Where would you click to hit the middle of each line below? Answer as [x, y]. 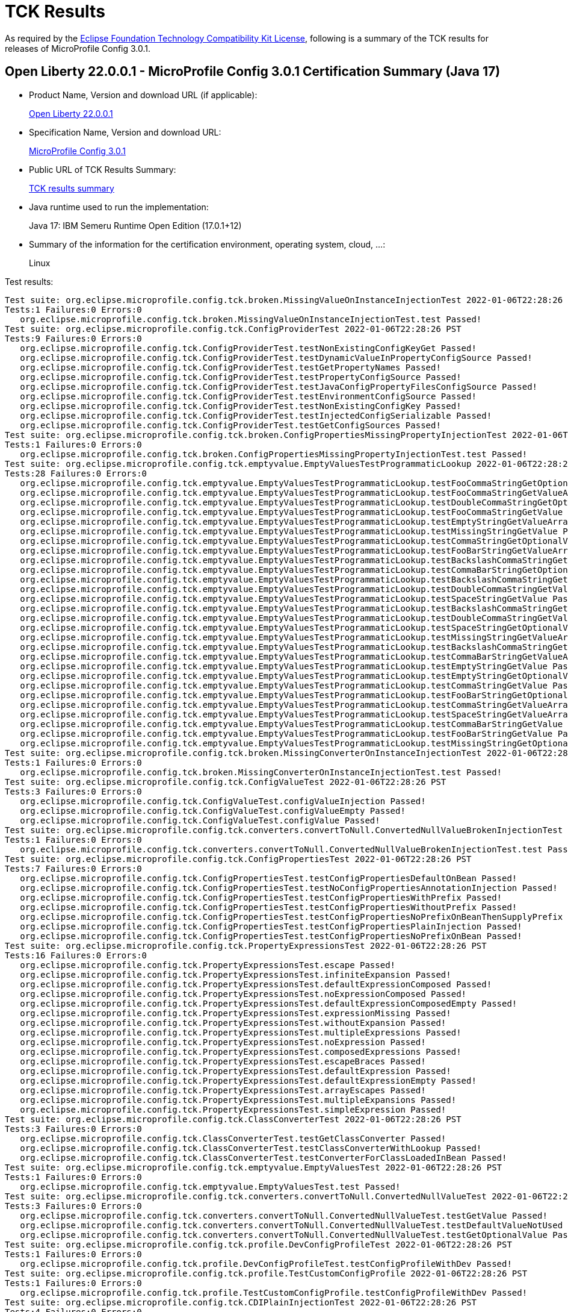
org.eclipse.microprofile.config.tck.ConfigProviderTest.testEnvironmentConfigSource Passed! [248, 396]
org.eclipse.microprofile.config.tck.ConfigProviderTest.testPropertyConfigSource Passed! [241, 377]
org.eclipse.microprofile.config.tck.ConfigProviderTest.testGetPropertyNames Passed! [230, 367]
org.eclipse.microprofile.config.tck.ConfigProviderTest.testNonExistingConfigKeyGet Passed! [248, 348]
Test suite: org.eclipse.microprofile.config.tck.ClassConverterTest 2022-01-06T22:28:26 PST [233, 1119]
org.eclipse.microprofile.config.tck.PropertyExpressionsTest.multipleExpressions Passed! [241, 1032]
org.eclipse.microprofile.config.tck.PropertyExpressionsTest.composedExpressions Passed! [241, 1051]
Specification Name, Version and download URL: [125, 132]
